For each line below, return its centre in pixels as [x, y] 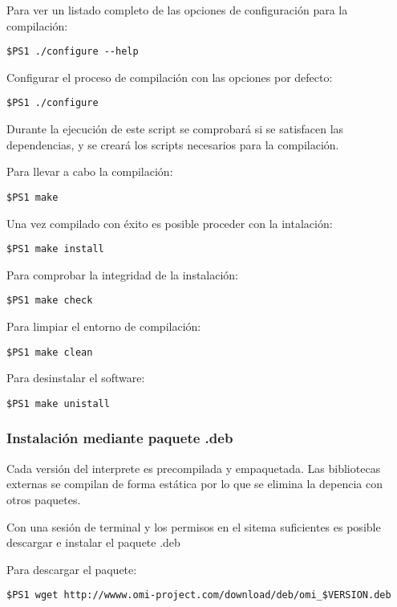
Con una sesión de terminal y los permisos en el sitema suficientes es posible [194, 526]
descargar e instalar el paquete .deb [93, 542]
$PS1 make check [50, 301]
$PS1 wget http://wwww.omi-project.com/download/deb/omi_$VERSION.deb [199, 595]
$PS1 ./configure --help [73, 52]
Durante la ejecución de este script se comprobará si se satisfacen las [175, 129]
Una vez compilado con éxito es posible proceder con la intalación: [170, 223]
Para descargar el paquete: [72, 569]
